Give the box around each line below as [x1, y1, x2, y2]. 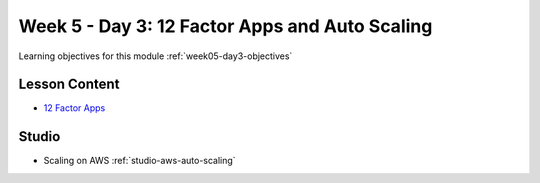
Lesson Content [18, 76, 120, 93]
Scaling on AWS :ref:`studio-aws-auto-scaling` [43, 155, 236, 167]
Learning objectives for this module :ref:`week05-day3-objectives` [18, 50, 293, 62]
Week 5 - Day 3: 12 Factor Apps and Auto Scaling [18, 15, 433, 37]
